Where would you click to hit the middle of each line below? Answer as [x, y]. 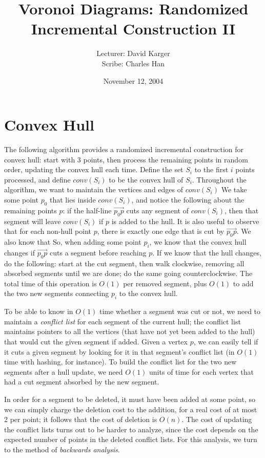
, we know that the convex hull [198, 241]
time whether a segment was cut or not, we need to [180, 311]
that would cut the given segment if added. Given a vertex [96, 341]
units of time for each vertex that [201, 371]
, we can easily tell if [226, 341]
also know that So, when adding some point [73, 241]
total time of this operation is [50, 283]
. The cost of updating [217, 419]
